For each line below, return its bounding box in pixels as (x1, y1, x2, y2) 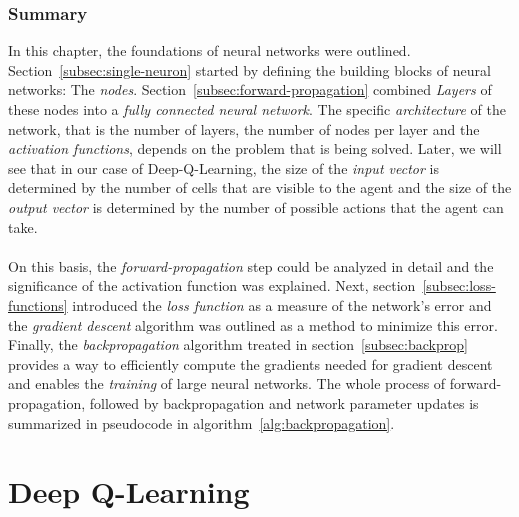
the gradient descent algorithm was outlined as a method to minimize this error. (8, 314, 498, 335)
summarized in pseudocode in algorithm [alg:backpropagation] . (8, 412, 395, 433)
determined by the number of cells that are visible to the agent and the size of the (8, 177, 512, 198)
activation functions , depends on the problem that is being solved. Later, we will (8, 138, 502, 159)
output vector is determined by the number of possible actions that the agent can (8, 196, 504, 217)
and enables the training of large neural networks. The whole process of (8, 373, 446, 394)
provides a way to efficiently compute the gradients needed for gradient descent (8, 353, 493, 374)
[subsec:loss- (422, 275, 496, 296)
